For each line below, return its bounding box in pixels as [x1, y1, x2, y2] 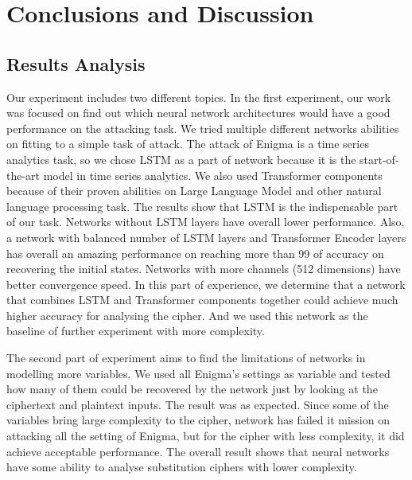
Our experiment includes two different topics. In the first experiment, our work [6, 88, 391, 105]
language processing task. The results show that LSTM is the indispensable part [6, 197, 398, 214]
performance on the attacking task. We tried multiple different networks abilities [6, 119, 399, 136]
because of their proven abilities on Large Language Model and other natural [6, 182, 382, 199]
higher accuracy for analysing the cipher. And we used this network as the [6, 306, 368, 323]
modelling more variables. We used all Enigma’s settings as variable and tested [6, 365, 391, 381]
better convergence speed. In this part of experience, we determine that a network [6, 275, 406, 292]
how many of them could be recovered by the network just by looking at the [6, 380, 378, 397]
